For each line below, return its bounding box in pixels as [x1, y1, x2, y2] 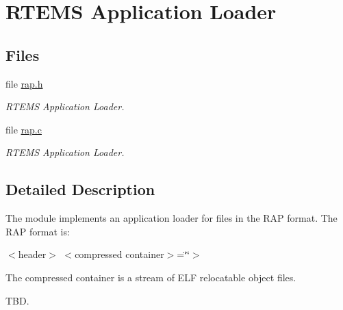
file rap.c [5, 122, 42, 136]
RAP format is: [5, 224, 70, 238]
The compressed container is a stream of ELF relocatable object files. [5, 270, 296, 284]
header [18, 247, 47, 261]
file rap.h [5, 76, 43, 90]
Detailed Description [5, 179, 155, 200]
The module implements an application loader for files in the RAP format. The [5, 211, 338, 225]
